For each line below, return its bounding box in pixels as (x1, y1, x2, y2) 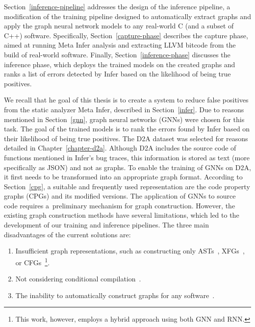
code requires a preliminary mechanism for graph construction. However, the (4, 200, 235, 210)
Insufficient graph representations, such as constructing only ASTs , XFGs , (15, 246, 245, 256)
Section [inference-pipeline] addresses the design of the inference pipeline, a (4, 1, 230, 11)
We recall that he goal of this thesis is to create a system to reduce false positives (4, 95, 249, 105)
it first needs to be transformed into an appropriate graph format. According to (4, 172, 243, 182)
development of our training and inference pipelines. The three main (4, 220, 209, 230)
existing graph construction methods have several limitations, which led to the (4, 210, 239, 220)
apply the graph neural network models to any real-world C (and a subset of (4, 21, 234, 31)
